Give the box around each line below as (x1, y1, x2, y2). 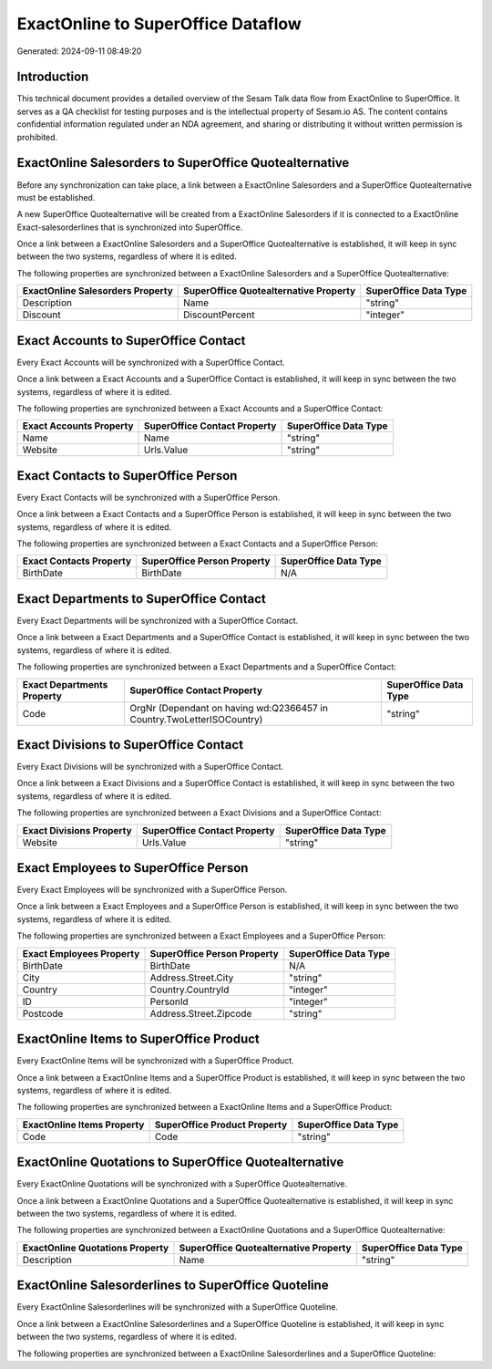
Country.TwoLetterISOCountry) (129, 712, 263, 725)
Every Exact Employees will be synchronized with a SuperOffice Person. (16, 885, 288, 896)
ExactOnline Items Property (22, 1118, 145, 1131)
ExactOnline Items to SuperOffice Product (16, 1032, 260, 1047)
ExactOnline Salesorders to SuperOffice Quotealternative (16, 155, 350, 171)
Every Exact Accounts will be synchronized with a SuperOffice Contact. (16, 357, 286, 368)
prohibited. (16, 131, 58, 142)
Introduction (16, 69, 89, 85)
